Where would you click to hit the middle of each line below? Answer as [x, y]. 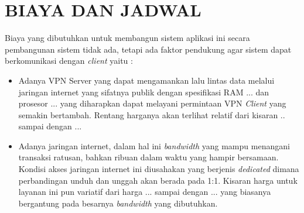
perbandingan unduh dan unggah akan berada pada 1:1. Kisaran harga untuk [158, 180]
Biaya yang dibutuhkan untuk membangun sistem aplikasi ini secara [127, 38]
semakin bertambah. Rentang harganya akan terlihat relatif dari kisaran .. [152, 114]
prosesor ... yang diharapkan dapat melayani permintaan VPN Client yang [152, 103]
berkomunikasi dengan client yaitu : [69, 61]
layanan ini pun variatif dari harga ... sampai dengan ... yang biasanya [145, 192]
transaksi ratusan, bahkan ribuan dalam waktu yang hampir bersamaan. [148, 157]
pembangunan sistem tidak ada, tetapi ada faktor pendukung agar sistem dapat [148, 49]
